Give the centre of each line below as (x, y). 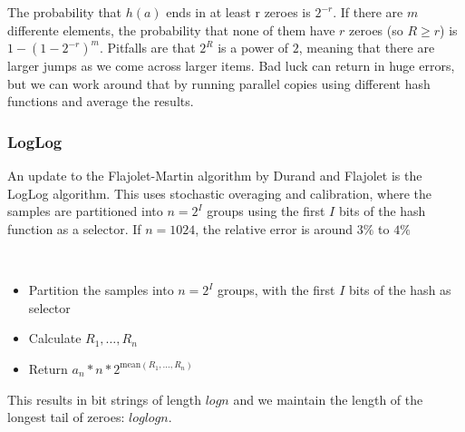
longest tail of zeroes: (66, 417)
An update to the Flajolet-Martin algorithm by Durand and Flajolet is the (215, 176)
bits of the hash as (400, 290)
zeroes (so (376, 29)
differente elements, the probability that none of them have (171, 29)
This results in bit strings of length (104, 399)
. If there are (368, 12)
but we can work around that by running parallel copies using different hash (219, 83)
